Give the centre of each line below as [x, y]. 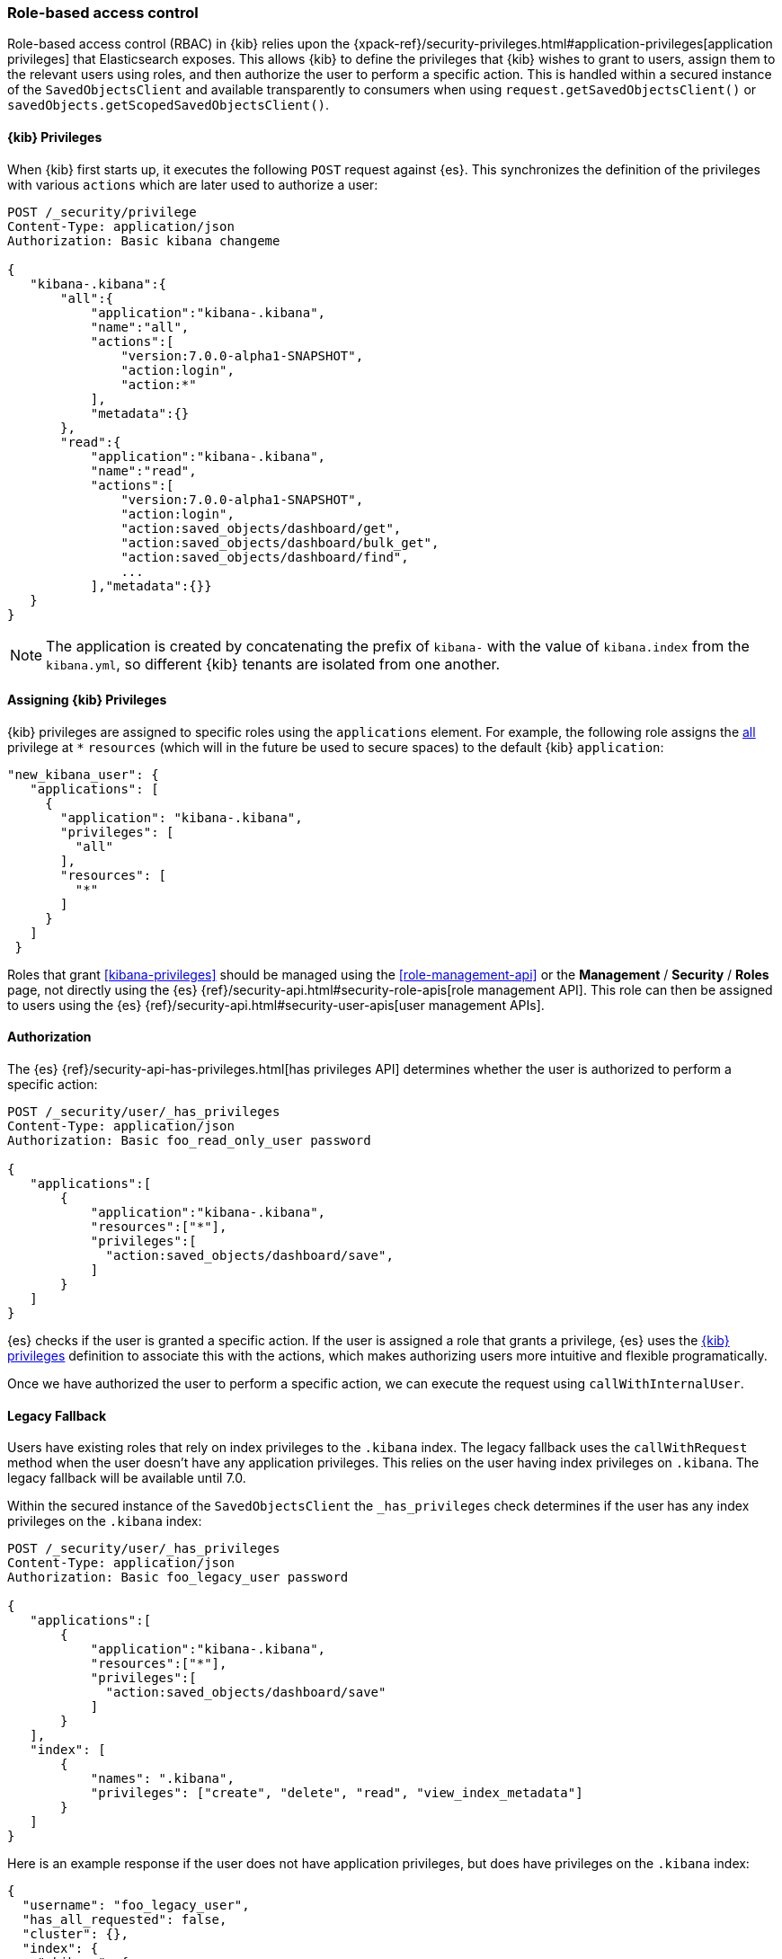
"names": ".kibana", [162, 1779]
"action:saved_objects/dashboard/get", [261, 528]
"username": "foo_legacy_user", [136, 1906]
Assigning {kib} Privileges [87, 700]
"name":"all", [140, 327]
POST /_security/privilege [102, 212]
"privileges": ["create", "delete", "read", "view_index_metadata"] [337, 1793]
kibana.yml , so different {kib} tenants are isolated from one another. [273, 664]
